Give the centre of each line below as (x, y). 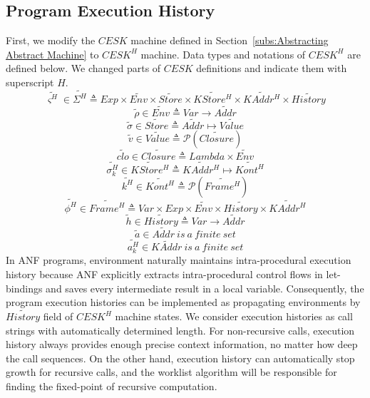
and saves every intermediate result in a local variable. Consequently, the (205, 288)
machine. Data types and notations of (223, 54)
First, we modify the (51, 40)
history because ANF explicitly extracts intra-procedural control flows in (164, 274)
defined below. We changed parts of (83, 68)
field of (58, 316)
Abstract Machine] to (52, 54)
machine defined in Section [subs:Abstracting (230, 40)
